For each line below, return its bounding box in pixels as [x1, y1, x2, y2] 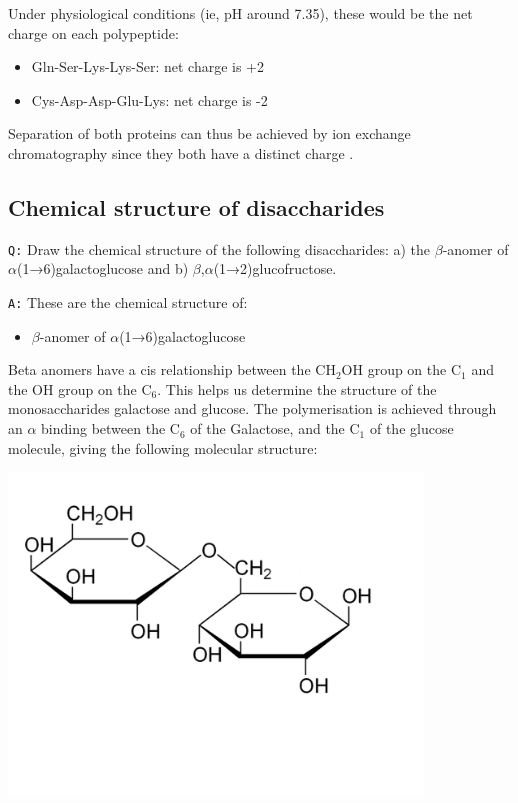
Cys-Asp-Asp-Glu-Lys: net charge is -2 [31, 89, 268, 110]
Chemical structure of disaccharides [8, 191, 385, 222]
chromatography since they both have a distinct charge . [8, 142, 354, 163]
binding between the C [41, 418, 180, 439]
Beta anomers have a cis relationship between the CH [8, 359, 336, 380]
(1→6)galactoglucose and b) [16, 258, 189, 279]
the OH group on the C [8, 378, 152, 399]
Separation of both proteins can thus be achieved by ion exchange [8, 123, 411, 144]
